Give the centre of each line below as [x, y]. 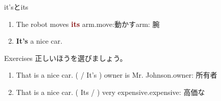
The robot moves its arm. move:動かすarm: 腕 [88, 24]
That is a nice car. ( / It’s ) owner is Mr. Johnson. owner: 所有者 [117, 75]
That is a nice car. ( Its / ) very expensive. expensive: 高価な [110, 92]
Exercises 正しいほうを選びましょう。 [66, 58]
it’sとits [16, 7]
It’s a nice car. [39, 41]
